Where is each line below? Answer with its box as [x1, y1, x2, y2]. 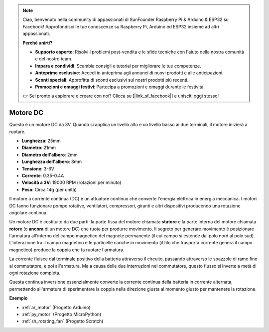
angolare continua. [9, 209, 48, 215]
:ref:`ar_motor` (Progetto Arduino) [21, 304, 91, 310]
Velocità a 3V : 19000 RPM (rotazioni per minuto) [21, 179, 122, 185]
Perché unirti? [22, 40, 53, 46]
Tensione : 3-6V [21, 166, 54, 171]
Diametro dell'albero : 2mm [21, 152, 78, 158]
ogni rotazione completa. [9, 270, 61, 276]
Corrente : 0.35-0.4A [21, 172, 64, 178]
